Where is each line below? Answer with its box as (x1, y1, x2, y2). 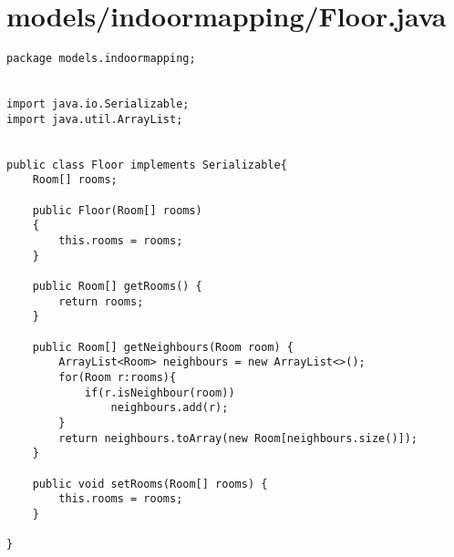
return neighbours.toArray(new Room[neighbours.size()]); (58, 431, 418, 445)
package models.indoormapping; (6, 52, 196, 66)
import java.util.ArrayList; (6, 112, 183, 126)
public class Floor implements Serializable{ (6, 158, 287, 171)
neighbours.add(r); (110, 401, 229, 415)
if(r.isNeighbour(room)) (84, 386, 235, 399)
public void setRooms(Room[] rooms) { (32, 477, 268, 490)
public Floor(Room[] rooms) (32, 203, 202, 217)
